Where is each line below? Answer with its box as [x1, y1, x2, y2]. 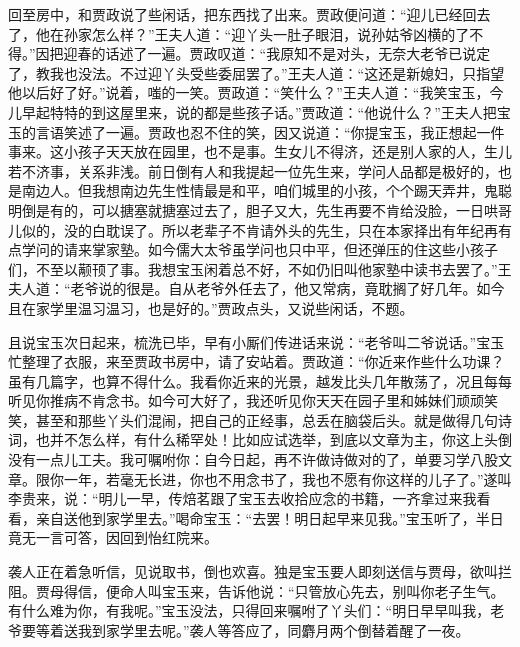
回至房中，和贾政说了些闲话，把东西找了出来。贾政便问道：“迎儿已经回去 [8, 4, 491, 24]
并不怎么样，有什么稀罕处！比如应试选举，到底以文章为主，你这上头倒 [49, 429, 512, 450]
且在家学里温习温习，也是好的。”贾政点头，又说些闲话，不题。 [8, 297, 414, 318]
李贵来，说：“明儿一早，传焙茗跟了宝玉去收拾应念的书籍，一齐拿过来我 [8, 488, 477, 509]
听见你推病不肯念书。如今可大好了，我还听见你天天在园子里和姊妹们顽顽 [8, 390, 484, 411]
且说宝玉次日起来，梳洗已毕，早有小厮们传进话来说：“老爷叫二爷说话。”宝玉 [8, 331, 505, 352]
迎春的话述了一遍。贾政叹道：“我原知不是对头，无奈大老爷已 [63, 43, 463, 64]
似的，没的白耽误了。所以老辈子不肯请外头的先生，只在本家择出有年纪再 [21, 219, 498, 240]
